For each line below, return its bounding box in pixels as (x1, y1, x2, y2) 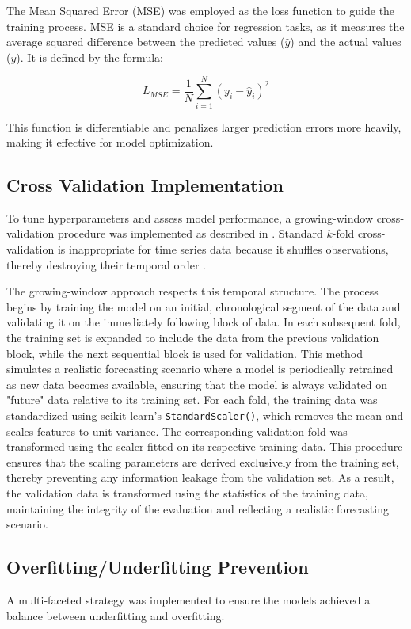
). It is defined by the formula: (16, 48, 163, 65)
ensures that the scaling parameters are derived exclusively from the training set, (6, 453, 399, 470)
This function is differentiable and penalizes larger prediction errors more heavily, (6, 118, 401, 135)
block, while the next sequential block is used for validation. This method (6, 345, 363, 361)
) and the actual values (290, 33, 401, 50)
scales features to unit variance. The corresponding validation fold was (6, 422, 348, 439)
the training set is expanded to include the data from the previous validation (6, 330, 379, 346)
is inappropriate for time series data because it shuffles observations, (57, 241, 389, 257)
